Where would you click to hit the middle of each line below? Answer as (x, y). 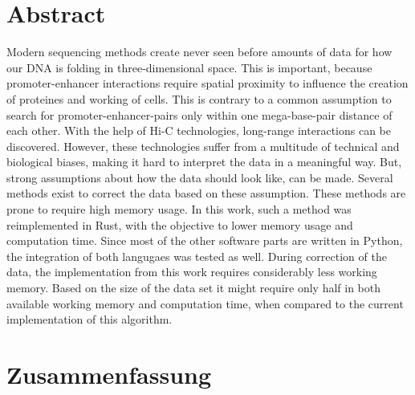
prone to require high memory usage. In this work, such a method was (179, 209)
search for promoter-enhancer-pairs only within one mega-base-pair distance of (199, 114)
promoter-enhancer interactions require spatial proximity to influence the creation (207, 83)
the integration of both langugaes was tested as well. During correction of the (197, 256)
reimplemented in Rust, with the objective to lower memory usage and (180, 224)
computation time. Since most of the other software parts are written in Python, (205, 240)
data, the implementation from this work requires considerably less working (192, 272)
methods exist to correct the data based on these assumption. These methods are (206, 193)
